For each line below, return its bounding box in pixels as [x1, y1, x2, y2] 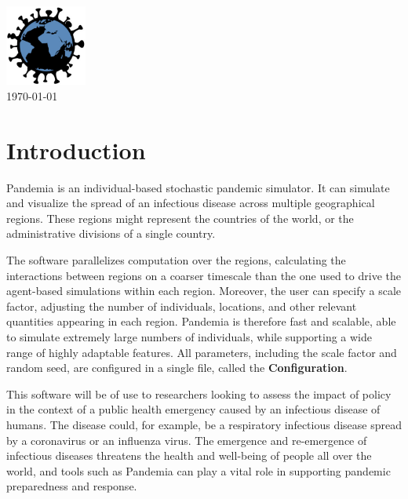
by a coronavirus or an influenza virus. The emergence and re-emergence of [6, 432, 367, 448]
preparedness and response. [6, 478, 137, 494]
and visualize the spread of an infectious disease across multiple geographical [6, 195, 375, 211]
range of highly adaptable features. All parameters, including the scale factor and [6, 344, 397, 360]
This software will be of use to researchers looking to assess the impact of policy [6, 385, 392, 402]
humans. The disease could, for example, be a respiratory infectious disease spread [6, 417, 403, 433]
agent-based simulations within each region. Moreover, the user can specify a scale [6, 282, 402, 299]
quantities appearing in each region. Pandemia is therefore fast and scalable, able [6, 313, 396, 330]
